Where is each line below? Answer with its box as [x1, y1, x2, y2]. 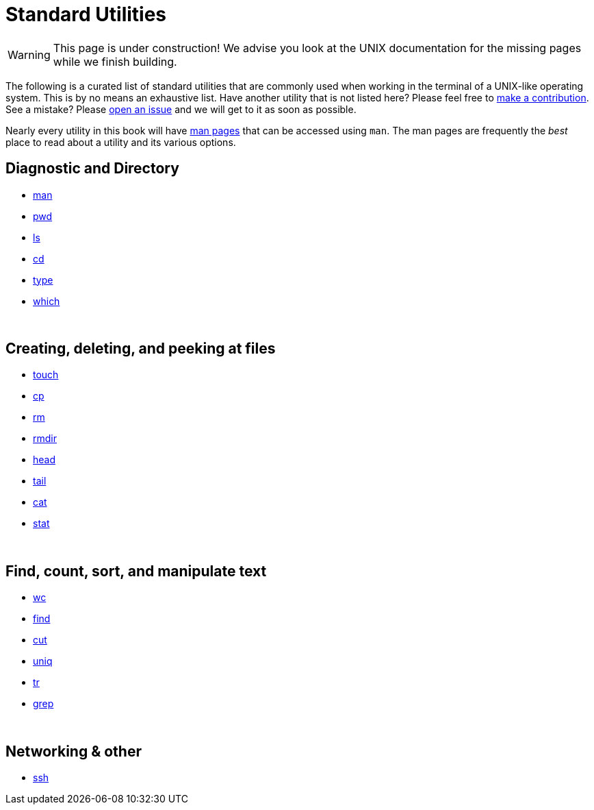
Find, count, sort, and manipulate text [5, 562, 267, 580]
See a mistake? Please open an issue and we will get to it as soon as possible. [5, 103, 357, 115]
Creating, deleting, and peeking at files [5, 340, 276, 358]
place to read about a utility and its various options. [5, 136, 236, 148]
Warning [8, 47, 51, 62]
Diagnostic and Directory [5, 160, 179, 177]
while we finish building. [53, 54, 177, 69]
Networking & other [5, 742, 142, 760]
